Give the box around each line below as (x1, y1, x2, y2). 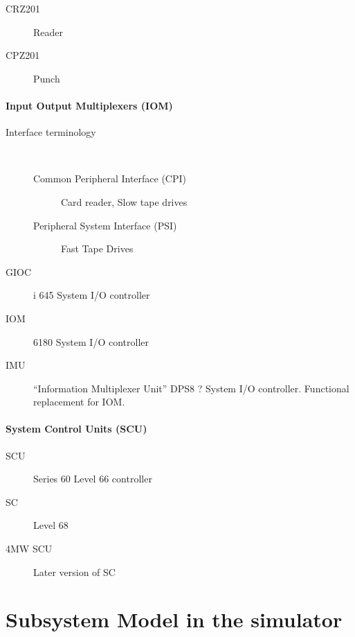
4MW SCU (6, 541, 53, 556)
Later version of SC (33, 564, 116, 579)
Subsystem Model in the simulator (6, 605, 343, 634)
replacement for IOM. (33, 394, 125, 409)
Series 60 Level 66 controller (33, 471, 152, 486)
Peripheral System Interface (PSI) (33, 218, 177, 232)
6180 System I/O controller (33, 334, 149, 349)
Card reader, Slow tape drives (61, 194, 188, 209)
